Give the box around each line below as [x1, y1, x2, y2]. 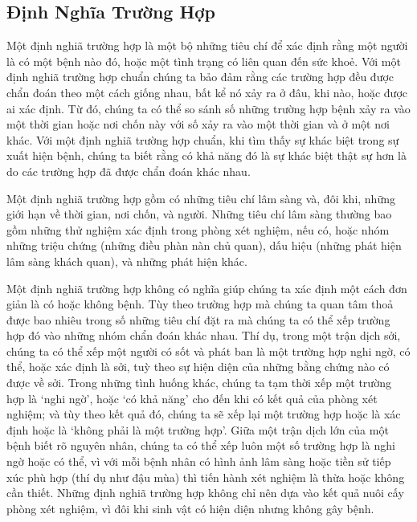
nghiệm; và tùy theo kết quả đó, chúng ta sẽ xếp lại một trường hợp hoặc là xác [6, 406, 401, 422]
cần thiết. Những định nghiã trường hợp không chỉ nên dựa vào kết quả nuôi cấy [6, 484, 404, 501]
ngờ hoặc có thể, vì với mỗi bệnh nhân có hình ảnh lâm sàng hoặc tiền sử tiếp [6, 453, 391, 470]
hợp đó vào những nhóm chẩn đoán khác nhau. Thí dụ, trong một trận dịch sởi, [6, 327, 401, 344]
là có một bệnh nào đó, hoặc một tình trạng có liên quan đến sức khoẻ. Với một [6, 52, 401, 69]
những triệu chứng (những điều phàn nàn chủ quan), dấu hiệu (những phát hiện [6, 237, 402, 254]
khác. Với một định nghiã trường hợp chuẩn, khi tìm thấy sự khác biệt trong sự [6, 131, 399, 148]
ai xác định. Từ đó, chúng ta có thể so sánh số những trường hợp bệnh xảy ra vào [6, 100, 411, 116]
